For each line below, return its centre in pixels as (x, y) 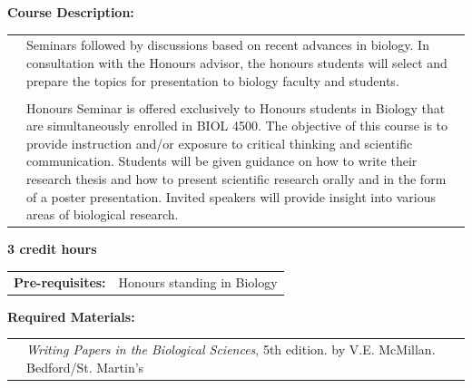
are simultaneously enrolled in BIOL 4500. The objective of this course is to (237, 126)
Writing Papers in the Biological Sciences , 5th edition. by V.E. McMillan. (231, 349)
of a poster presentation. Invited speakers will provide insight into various (231, 196)
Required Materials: (71, 316)
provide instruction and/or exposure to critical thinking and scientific (220, 143)
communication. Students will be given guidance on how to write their (222, 161)
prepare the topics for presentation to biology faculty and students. (213, 80)
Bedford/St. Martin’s (85, 367)
